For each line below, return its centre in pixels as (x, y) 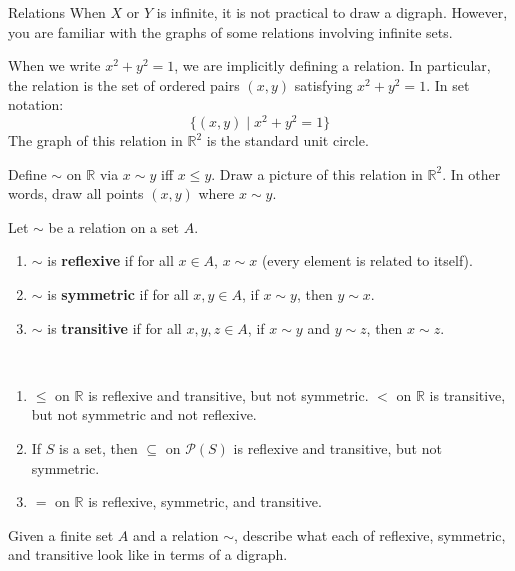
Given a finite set (61, 534)
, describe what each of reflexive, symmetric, (370, 534)
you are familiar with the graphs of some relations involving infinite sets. (230, 31)
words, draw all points (76, 193)
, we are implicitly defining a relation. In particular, (332, 65)
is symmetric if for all (118, 294)
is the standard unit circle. (287, 140)
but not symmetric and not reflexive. (144, 414)
